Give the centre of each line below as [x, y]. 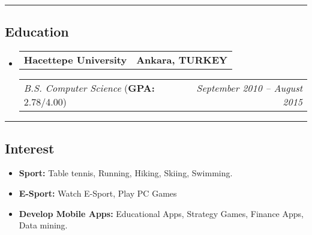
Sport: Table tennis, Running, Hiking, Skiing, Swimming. [126, 173]
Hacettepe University [75, 60]
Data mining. [43, 225]
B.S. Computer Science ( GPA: [89, 88]
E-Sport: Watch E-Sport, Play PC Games [98, 193]
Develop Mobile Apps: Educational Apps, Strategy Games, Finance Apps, [161, 213]
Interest [30, 148]
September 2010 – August [249, 88]
